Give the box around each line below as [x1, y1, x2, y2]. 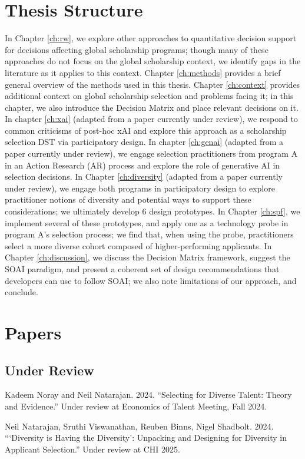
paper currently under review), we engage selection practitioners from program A [5, 147, 298, 160]
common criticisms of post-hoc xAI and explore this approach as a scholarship [5, 124, 287, 136]
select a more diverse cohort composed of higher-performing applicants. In [5, 239, 272, 252]
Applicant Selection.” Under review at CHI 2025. [5, 443, 180, 455]
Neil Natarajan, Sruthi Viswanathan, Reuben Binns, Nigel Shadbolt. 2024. [5, 420, 274, 432]
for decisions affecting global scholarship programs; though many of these [5, 43, 268, 55]
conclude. [5, 286, 38, 298]
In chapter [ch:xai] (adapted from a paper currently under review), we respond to [5, 113, 298, 125]
